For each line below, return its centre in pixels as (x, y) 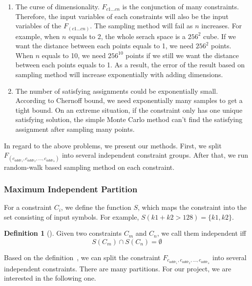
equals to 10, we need (74, 55)
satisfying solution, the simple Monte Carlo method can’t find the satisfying (129, 119)
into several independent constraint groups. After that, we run (155, 155)
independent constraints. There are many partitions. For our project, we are (118, 268)
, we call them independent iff (201, 233)
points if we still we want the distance (182, 55)
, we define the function (96, 207)
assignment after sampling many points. (75, 129)
